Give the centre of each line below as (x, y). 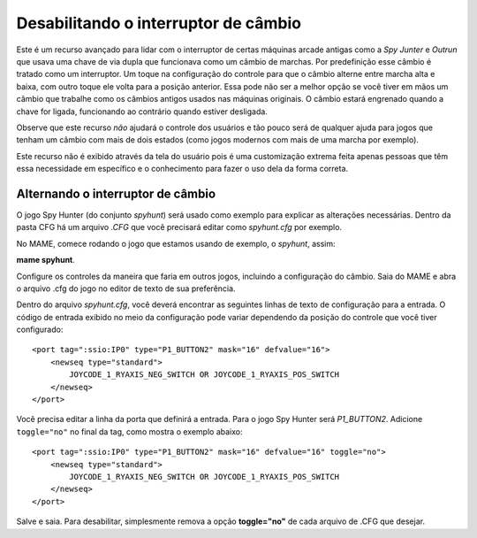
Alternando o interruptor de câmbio (116, 193)
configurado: (40, 330)
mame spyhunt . (45, 260)
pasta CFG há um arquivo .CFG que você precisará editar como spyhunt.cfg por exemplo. (179, 227)
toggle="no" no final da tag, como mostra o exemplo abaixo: (129, 431)
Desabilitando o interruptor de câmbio (159, 23)
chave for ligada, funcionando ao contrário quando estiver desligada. (142, 111)
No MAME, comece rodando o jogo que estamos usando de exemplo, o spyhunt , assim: (176, 243)
